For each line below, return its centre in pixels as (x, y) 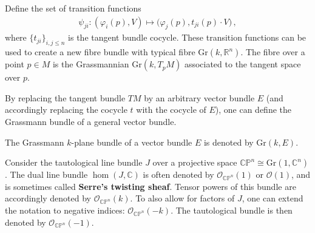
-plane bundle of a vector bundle (132, 142)
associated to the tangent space (242, 64)
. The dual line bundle (46, 174)
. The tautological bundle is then (232, 210)
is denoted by (229, 142)
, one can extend (273, 198)
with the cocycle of (171, 110)
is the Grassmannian (91, 64)
